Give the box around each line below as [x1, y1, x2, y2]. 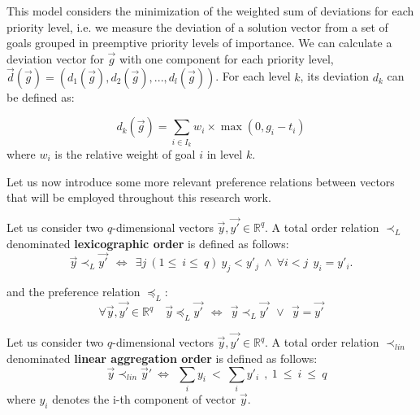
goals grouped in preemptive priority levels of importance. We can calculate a [6, 34, 392, 51]
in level [206, 145, 243, 162]
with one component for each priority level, [119, 50, 334, 67]
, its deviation [300, 68, 370, 85]
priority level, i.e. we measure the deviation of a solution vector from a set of [6, 18, 388, 35]
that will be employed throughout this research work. [6, 189, 271, 206]
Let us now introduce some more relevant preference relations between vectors [6, 173, 395, 190]
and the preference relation [6, 283, 141, 300]
